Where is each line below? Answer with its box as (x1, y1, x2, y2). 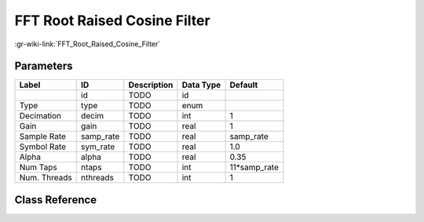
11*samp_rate (229, 162, 279, 173)
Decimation (19, 111, 62, 122)
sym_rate (81, 141, 115, 152)
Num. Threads (19, 173, 72, 184)
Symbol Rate (19, 141, 67, 152)
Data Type (181, 79, 221, 90)
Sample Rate (19, 131, 67, 142)
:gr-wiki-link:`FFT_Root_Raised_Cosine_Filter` (14, 39, 161, 49)
